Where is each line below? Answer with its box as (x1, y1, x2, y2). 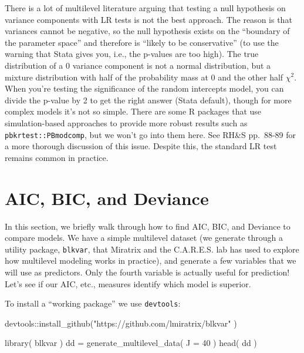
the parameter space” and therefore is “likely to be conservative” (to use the (5, 36, 279, 48)
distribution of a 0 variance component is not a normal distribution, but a (5, 59, 271, 71)
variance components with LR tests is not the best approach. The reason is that (5, 13, 292, 25)
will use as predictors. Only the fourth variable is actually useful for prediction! (5, 265, 290, 278)
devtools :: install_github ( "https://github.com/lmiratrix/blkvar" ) (5, 317, 237, 329)
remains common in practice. (5, 151, 109, 163)
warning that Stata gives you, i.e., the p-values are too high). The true (5, 48, 259, 60)
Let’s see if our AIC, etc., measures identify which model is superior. (5, 277, 251, 290)
